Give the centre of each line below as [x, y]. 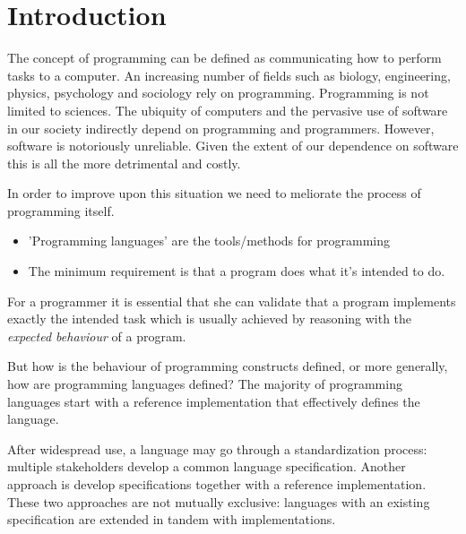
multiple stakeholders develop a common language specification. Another [207, 466]
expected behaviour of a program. [97, 336]
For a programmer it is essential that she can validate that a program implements [232, 301]
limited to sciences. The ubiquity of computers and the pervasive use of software [228, 110]
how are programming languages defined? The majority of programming [205, 384]
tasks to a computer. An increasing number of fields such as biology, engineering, [229, 75]
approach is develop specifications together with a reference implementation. [217, 484]
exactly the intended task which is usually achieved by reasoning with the [210, 319]
